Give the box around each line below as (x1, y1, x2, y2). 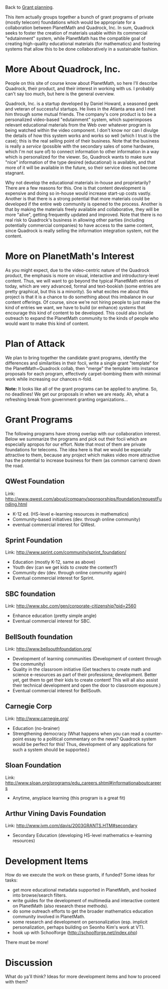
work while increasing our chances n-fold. (5, 376, 93, 382)
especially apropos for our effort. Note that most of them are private (5, 441, 146, 447)
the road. (5, 462, 24, 468)
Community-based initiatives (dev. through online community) (12, 516, 140, 522)
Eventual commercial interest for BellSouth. (12, 688, 102, 693)
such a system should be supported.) (12, 747, 90, 753)
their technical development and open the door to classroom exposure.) (12, 682, 161, 688)
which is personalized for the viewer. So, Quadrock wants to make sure (5, 154, 152, 160)
